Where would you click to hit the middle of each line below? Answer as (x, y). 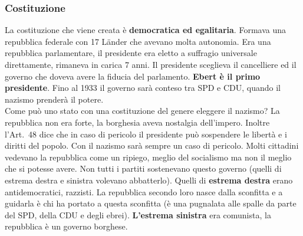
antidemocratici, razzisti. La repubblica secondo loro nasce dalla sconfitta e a (144, 191)
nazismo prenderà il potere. (54, 99)
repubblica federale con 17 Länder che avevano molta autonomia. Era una (138, 41)
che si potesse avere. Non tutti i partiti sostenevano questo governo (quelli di (143, 168)
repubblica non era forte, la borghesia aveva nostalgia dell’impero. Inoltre (137, 122)
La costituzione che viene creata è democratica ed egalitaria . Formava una (145, 30)
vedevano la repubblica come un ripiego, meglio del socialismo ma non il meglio (148, 157)
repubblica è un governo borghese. (66, 226)
